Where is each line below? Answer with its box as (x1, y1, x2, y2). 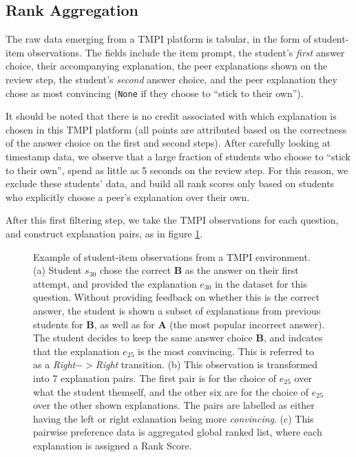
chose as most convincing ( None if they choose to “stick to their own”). (6, 85, 304, 100)
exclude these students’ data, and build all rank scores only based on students (6, 176, 335, 191)
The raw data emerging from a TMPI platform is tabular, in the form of (6, 32, 311, 46)
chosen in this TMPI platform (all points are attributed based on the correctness (6, 122, 346, 136)
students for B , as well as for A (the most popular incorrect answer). (33, 317, 325, 331)
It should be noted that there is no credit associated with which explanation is (6, 109, 337, 123)
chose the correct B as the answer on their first (99, 263, 299, 277)
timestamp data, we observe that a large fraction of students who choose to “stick (6, 149, 351, 164)
